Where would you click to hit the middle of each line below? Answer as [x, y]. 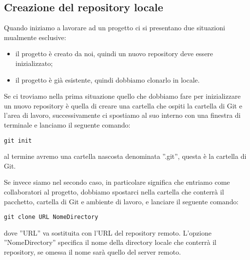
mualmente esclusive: [35, 37]
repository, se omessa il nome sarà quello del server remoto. [93, 252]
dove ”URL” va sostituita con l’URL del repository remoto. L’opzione [108, 232]
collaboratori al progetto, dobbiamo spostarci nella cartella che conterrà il [114, 191]
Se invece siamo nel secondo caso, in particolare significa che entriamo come [117, 182]
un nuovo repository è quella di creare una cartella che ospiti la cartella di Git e [123, 105]
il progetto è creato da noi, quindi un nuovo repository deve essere [114, 54]
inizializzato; [34, 63]
